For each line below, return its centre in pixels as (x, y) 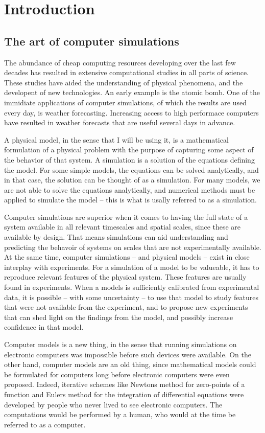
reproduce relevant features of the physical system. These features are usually (125, 277)
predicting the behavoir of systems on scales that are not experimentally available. (133, 247)
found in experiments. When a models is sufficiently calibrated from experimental (132, 287)
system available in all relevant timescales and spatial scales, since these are (123, 227)
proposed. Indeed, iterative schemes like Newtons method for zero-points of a (125, 384)
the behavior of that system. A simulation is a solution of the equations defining (129, 159)
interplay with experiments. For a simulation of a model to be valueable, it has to (132, 267)
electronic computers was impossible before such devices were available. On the (128, 354)
